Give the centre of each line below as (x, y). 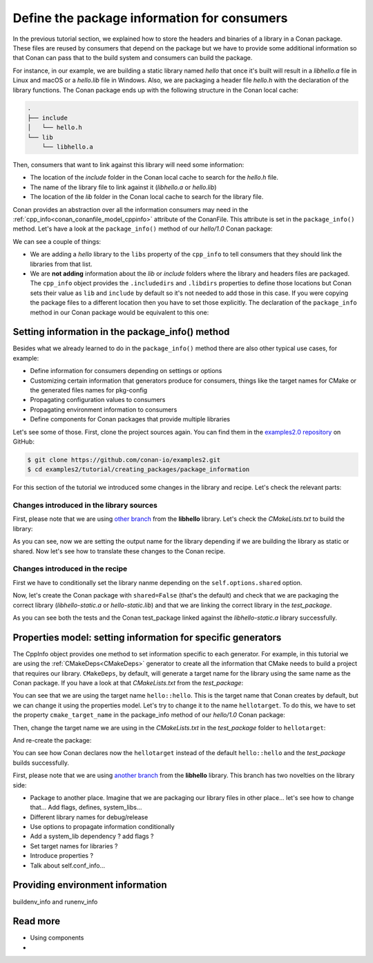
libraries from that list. (61, 264)
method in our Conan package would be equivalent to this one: (119, 312)
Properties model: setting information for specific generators (147, 637)
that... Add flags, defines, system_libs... (86, 808)
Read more (37, 921)
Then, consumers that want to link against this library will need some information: (128, 165)
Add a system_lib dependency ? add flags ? (92, 837)
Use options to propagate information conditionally (103, 827)
